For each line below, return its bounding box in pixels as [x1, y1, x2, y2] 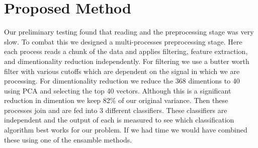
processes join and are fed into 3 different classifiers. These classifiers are [4, 104, 227, 115]
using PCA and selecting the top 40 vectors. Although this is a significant [4, 85, 231, 95]
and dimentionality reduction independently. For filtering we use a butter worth [4, 55, 249, 66]
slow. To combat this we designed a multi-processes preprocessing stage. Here [4, 36, 242, 46]
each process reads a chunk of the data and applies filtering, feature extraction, [4, 46, 248, 56]
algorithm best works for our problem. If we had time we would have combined [4, 124, 247, 135]
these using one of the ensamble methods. [4, 134, 132, 144]
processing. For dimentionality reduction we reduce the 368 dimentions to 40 [4, 75, 240, 86]
